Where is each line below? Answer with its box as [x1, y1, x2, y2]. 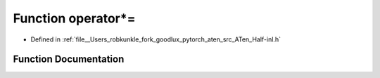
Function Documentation [13, 53, 125, 65]
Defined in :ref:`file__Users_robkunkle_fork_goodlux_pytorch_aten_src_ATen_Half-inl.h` [30, 35, 281, 44]
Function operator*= [13, 11, 136, 26]
